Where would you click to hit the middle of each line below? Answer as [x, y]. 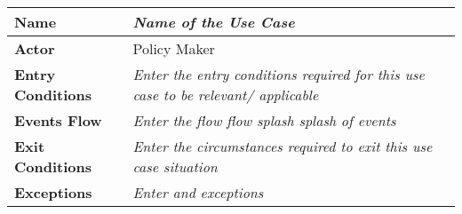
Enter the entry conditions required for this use [279, 74]
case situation [175, 166]
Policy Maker [174, 48]
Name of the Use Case [214, 22]
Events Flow [58, 120]
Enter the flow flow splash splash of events [264, 120]
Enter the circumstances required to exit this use [283, 146]
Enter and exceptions [198, 192]
